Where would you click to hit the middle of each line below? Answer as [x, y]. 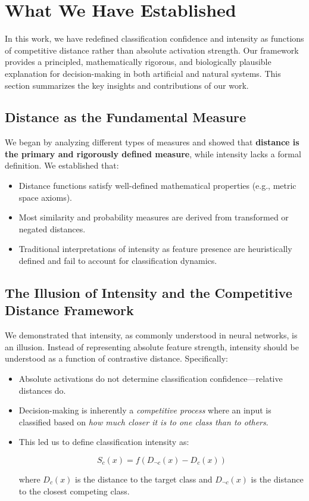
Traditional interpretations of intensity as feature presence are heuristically [155, 249]
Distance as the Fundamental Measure [126, 117]
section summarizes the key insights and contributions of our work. [127, 85]
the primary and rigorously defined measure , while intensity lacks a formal [153, 153]
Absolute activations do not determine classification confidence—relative [151, 379]
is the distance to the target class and [144, 479]
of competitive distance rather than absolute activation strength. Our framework [152, 50]
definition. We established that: [62, 165]
